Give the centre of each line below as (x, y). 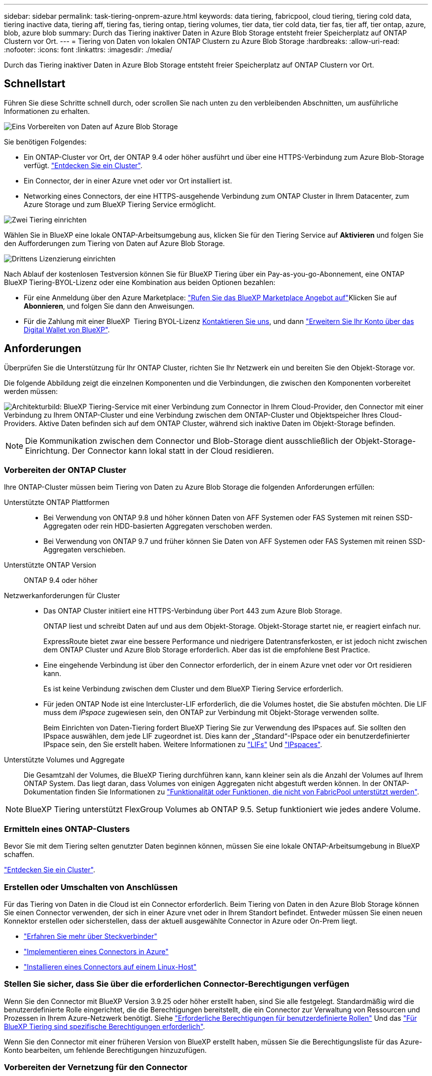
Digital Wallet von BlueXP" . (67, 329)
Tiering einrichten (58, 219)
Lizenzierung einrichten (77, 258)
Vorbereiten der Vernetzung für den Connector (96, 1067)
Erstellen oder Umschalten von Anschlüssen (91, 887)
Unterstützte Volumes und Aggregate (64, 760)
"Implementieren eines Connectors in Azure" (96, 951)
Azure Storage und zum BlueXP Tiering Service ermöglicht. (120, 204)
